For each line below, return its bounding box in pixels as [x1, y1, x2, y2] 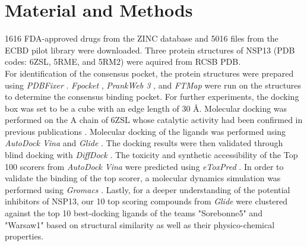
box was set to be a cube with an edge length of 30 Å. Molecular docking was [5, 102, 287, 114]
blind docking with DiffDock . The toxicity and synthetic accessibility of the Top [5, 149, 298, 161]
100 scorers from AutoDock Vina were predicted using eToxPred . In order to [5, 160, 284, 172]
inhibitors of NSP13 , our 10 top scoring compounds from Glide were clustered [5, 195, 288, 207]
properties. [5, 230, 44, 242]
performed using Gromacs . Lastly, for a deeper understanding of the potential [5, 183, 290, 195]
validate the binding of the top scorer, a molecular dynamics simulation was [5, 172, 281, 184]
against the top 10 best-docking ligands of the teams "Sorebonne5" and [5, 207, 262, 219]
